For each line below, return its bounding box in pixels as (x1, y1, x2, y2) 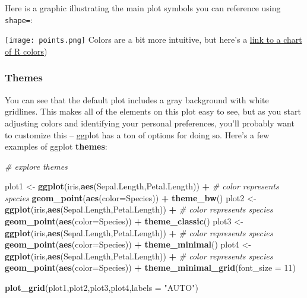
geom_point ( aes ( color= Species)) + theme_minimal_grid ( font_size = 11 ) (5, 261, 296, 274)
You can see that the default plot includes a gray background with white (5, 93, 269, 106)
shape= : (5, 13, 33, 26)
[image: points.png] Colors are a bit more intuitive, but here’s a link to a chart (5, 33, 302, 46)
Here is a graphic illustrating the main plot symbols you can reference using (5, 2, 281, 14)
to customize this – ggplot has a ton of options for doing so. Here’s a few (5, 128, 270, 141)
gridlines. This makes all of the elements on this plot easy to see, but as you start (5, 105, 301, 118)
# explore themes (5, 160, 68, 172)
